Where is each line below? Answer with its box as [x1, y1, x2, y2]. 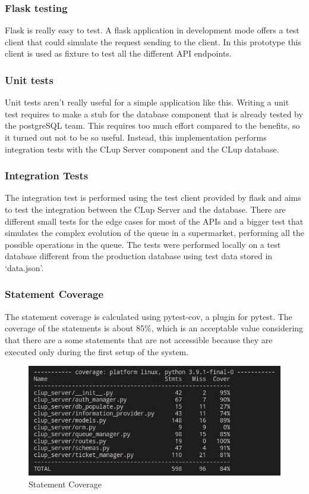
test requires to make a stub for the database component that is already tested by [5, 107, 303, 120]
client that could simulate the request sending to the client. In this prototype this [5, 35, 302, 48]
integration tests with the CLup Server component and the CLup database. [5, 142, 279, 155]
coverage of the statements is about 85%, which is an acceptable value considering [5, 322, 304, 334]
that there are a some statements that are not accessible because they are [5, 333, 273, 346]
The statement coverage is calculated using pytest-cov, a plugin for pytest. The [5, 310, 292, 322]
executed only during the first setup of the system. [5, 345, 189, 358]
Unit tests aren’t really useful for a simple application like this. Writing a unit [5, 96, 289, 108]
